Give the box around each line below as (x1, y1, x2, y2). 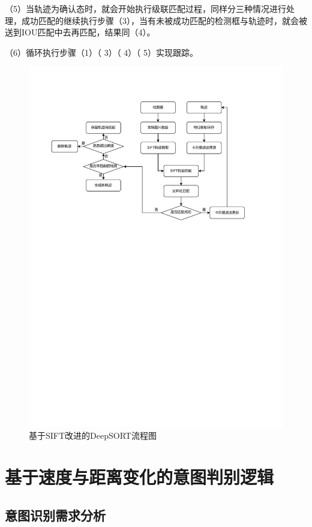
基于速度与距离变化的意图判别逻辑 (5, 465, 274, 489)
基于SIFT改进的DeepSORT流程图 (29, 429, 157, 442)
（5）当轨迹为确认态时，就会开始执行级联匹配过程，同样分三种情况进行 (5, 2, 286, 14)
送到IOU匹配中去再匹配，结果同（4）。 (5, 26, 155, 38)
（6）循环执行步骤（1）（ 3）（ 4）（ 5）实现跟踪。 (5, 46, 198, 58)
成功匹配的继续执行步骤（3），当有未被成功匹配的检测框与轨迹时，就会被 (21, 14, 307, 26)
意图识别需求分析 (5, 505, 106, 524)
